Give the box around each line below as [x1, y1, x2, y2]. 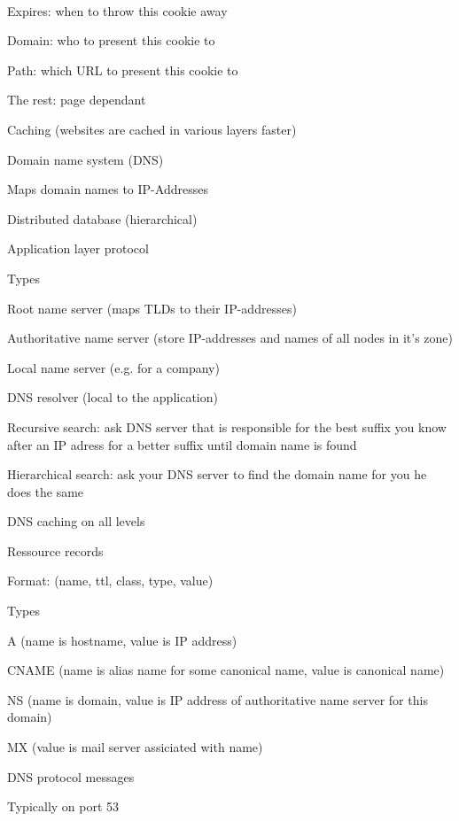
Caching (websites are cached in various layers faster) [7, 120, 297, 138]
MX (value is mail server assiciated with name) [7, 738, 263, 756]
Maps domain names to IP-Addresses [7, 180, 208, 198]
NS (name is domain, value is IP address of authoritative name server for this [7, 690, 428, 709]
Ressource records [7, 541, 104, 560]
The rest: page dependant [7, 90, 146, 109]
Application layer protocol [7, 239, 149, 258]
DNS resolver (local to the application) [7, 388, 218, 407]
